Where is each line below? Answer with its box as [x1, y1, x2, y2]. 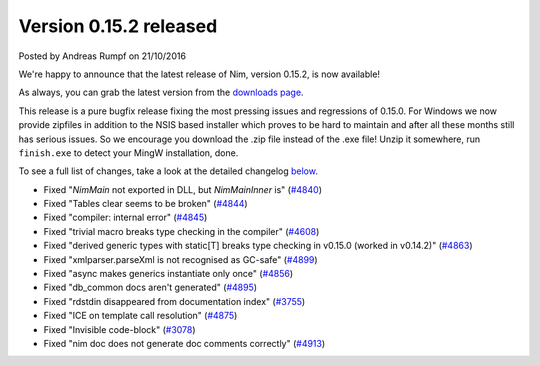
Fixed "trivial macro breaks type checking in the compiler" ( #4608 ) [43, 225, 320, 237]
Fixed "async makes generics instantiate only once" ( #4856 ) [43, 268, 294, 280]
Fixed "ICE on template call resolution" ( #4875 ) [43, 310, 238, 322]
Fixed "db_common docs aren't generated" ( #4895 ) [43, 281, 258, 294]
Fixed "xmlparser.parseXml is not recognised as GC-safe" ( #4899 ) [43, 253, 319, 265]
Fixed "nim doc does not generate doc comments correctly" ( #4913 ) [43, 337, 326, 349]
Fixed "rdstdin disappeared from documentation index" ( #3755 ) [43, 295, 306, 307]
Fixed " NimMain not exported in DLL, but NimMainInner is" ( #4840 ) [43, 183, 323, 195]
